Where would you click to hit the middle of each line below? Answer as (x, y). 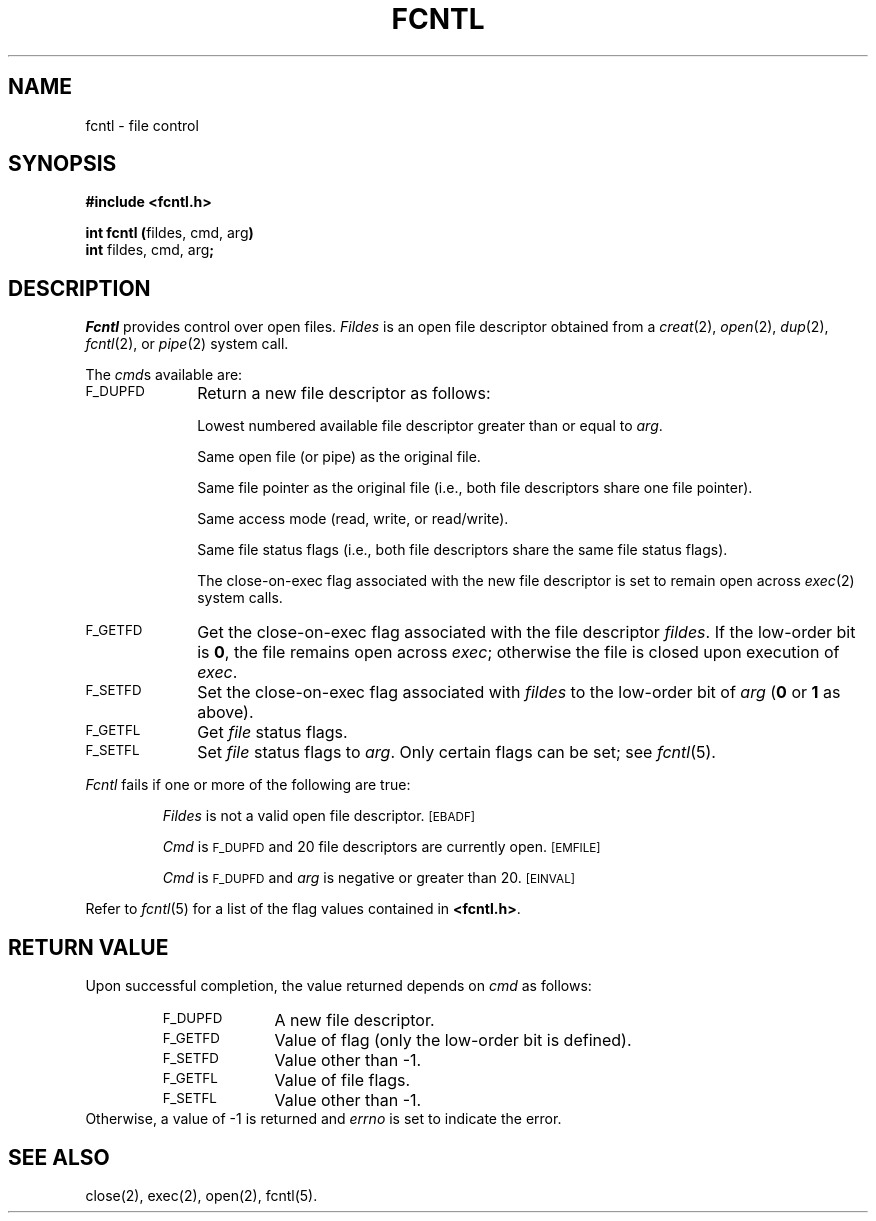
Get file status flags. (272, 732)
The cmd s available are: (164, 375)
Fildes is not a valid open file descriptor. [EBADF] (319, 816)
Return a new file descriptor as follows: (344, 393)
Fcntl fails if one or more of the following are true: (248, 785)
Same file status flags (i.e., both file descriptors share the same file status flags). (462, 550)
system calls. (240, 598)
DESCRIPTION (79, 288)
